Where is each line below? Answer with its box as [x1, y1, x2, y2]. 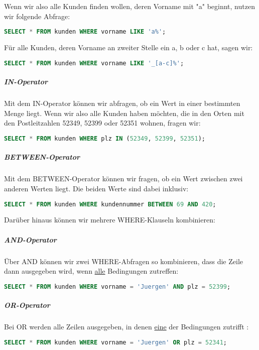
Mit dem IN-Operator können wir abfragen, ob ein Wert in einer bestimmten [4, 98, 240, 108]
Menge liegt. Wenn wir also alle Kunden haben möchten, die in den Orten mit [4, 107, 244, 118]
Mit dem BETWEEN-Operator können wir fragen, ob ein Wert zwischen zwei [4, 173, 243, 184]
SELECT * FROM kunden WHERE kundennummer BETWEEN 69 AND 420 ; [4, 200, 216, 208]
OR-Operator [4, 300, 50, 310]
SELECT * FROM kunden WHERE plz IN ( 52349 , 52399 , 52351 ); [4, 135, 206, 142]
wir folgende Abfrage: [4, 11, 70, 21]
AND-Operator [4, 234, 57, 245]
